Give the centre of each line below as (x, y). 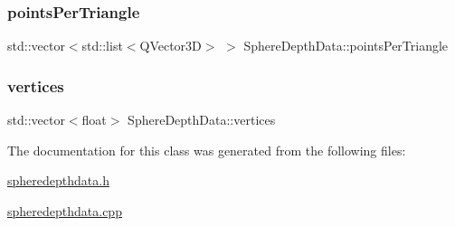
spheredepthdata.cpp (65, 210)
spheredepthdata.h (58, 180)
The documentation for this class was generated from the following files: (207, 150)
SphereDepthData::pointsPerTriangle (346, 46)
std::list (102, 46)
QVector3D (171, 46)
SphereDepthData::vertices (202, 120)
